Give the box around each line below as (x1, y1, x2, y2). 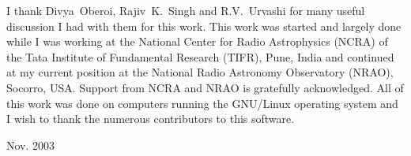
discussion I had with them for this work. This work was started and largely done (6, 17, 402, 34)
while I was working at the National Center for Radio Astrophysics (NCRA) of (6, 33, 388, 50)
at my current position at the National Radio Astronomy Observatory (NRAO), (6, 64, 394, 80)
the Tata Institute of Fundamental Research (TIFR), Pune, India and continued (6, 48, 394, 65)
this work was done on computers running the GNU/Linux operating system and (6, 95, 398, 111)
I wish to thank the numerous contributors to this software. (6, 110, 295, 127)
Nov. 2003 (6, 136, 55, 153)
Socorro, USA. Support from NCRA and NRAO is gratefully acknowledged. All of (6, 79, 404, 95)
